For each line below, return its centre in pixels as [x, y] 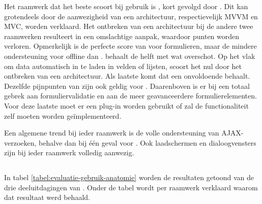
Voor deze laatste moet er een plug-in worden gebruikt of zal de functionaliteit [126, 105]
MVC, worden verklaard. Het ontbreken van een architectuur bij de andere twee [129, 26]
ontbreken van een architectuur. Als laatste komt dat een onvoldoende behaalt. [127, 76]
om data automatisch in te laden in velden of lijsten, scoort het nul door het [123, 66]
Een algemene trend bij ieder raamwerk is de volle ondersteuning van [112, 133]
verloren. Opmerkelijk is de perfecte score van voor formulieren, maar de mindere [130, 46]
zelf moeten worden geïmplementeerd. [63, 115]
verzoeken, [20, 142]
